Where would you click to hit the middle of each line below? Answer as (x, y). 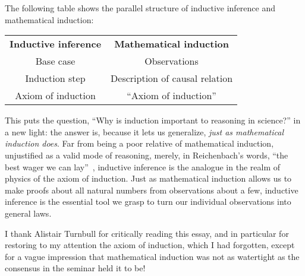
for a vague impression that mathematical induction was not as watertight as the (152, 256)
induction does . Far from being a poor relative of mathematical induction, (139, 143)
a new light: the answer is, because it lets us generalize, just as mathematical (144, 131)
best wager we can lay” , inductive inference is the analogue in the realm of (143, 166)
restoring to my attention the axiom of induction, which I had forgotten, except (150, 245)
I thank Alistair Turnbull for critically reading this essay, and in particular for (147, 233)
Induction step (55, 78)
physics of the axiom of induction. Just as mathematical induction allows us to (148, 178)
